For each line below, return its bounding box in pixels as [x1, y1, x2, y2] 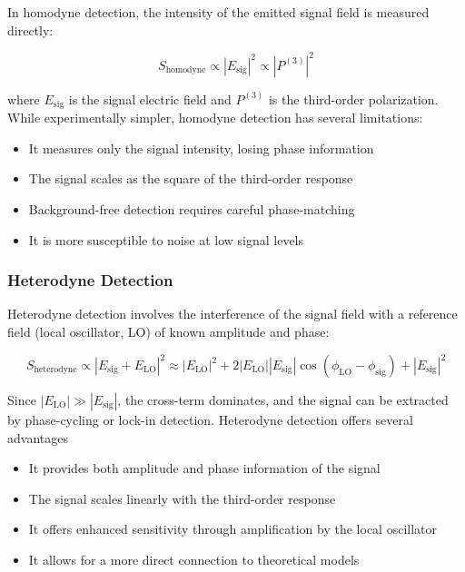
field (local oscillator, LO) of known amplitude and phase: [7, 321, 330, 340]
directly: [7, 20, 54, 39]
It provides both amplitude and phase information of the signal [28, 459, 381, 478]
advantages [7, 428, 68, 447]
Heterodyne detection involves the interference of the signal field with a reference [7, 304, 458, 323]
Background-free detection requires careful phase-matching [28, 199, 355, 218]
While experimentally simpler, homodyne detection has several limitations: [7, 108, 423, 127]
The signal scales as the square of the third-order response [28, 169, 353, 188]
